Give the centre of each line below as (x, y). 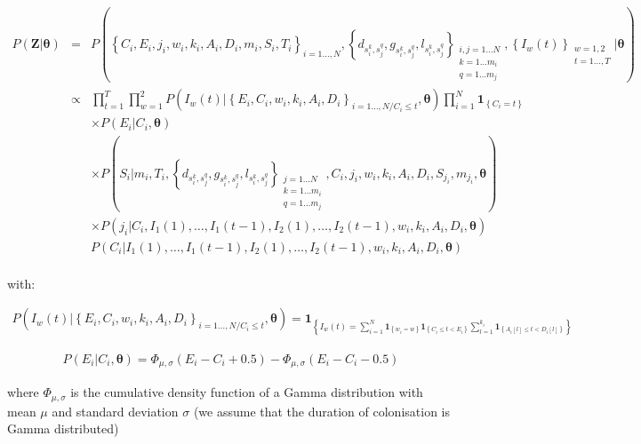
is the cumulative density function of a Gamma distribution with (247, 392)
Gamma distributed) (63, 428)
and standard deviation (115, 411)
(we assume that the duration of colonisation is (321, 411)
